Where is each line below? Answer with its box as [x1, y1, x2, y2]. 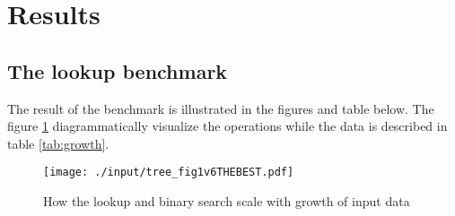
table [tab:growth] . [7, 134, 109, 152]
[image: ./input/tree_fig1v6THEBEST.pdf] [43, 166, 294, 179]
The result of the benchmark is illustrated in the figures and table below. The [7, 99, 434, 117]
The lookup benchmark [7, 56, 228, 84]
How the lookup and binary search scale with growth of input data [43, 192, 410, 211]
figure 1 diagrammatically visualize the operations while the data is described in [7, 117, 448, 135]
